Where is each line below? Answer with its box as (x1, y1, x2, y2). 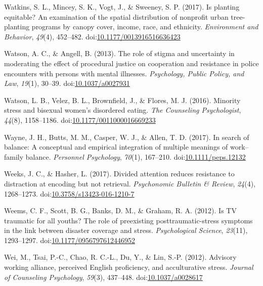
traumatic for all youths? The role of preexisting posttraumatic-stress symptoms (4, 215, 253, 225)
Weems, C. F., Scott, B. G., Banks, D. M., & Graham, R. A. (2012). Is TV (4, 205, 237, 216)
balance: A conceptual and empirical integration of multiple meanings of (4, 141, 228, 152)
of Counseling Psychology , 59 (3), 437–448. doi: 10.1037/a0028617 (4, 271, 203, 282)
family (4, 151, 24, 162)
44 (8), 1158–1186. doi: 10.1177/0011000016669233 (4, 114, 156, 125)
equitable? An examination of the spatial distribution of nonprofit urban (4, 11, 229, 22)
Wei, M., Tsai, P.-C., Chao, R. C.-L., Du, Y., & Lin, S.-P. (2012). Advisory (4, 252, 237, 262)
